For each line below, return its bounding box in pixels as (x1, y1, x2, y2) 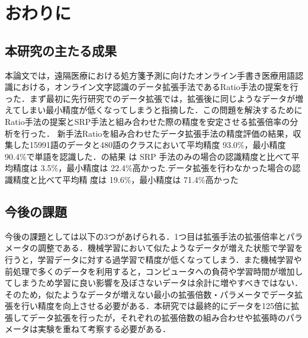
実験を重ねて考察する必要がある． (37, 323, 171, 335)
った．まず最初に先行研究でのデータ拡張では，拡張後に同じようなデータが (5, 92, 295, 104)
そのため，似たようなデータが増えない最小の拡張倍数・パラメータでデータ (5, 288, 294, 300)
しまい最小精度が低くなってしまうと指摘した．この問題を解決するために (21, 104, 303, 116)
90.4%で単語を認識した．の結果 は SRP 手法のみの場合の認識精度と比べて (5, 150, 291, 162)
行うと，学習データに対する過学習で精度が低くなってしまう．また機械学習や (5, 253, 302, 265)
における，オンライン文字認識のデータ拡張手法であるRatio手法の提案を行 (12, 81, 299, 93)
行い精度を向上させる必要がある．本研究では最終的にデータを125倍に (21, 300, 291, 312)
